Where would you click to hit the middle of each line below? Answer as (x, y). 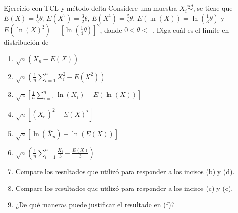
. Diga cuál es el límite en (191, 30)
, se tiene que (213, 8)
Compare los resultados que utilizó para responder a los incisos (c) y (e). (124, 188)
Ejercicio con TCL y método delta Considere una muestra (91, 8)
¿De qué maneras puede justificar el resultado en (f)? (95, 204)
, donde (111, 30)
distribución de (26, 42)
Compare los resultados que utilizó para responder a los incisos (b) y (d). (125, 171)
